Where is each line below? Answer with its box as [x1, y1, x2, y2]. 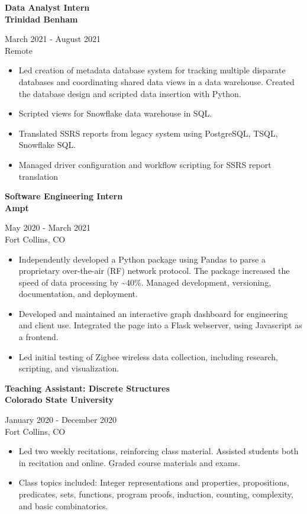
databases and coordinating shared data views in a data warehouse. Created [18, 75, 295, 88]
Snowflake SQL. [18, 138, 76, 151]
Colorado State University [5, 393, 114, 406]
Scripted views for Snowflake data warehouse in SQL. [18, 107, 212, 119]
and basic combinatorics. [18, 499, 108, 512]
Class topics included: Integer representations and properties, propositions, [18, 476, 289, 489]
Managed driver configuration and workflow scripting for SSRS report [18, 158, 272, 170]
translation [18, 170, 59, 182]
